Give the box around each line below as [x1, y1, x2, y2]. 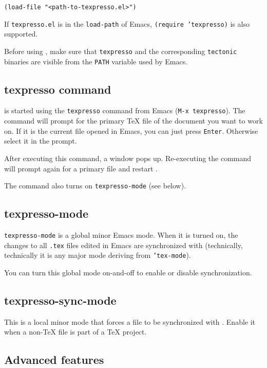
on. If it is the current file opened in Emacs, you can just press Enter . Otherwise [4, 125, 258, 136]
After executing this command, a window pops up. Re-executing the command [4, 152, 252, 163]
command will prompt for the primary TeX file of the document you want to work [4, 115, 263, 126]
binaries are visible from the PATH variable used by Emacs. [4, 56, 188, 66]
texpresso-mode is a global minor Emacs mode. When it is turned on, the [4, 229, 238, 240]
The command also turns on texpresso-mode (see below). [4, 180, 186, 191]
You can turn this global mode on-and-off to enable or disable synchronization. [4, 267, 252, 277]
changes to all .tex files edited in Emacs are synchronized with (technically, [4, 239, 243, 250]
